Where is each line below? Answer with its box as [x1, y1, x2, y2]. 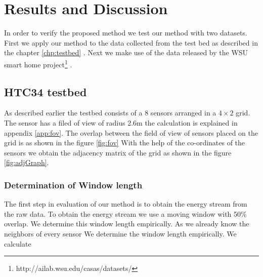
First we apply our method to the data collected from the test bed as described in [4, 37, 258, 48]
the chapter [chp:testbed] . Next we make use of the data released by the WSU [4, 47, 248, 58]
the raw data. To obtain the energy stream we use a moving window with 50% [4, 208, 247, 219]
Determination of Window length [4, 178, 143, 191]
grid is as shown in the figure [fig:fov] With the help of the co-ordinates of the [4, 137, 245, 148]
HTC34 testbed [4, 84, 87, 99]
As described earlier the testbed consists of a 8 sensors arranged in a [4, 107, 216, 118]
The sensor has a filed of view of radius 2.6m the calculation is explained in [4, 117, 238, 128]
